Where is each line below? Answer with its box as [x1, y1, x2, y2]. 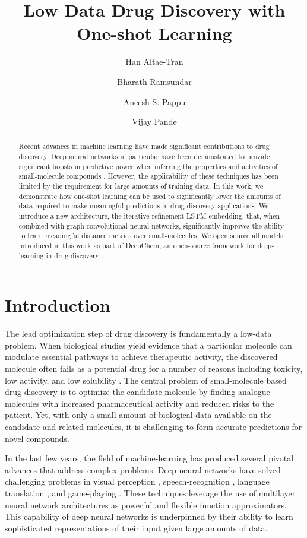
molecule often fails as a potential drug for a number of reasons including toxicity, [5, 362, 303, 375]
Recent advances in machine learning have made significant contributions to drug [18, 141, 270, 151]
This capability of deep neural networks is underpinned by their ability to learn [5, 510, 293, 523]
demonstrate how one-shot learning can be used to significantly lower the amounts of [18, 191, 281, 201]
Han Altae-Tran [125, 55, 183, 68]
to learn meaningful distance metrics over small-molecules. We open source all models [18, 230, 283, 240]
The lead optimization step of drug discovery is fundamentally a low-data [5, 327, 272, 340]
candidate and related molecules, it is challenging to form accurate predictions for [5, 420, 302, 433]
